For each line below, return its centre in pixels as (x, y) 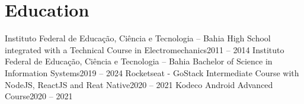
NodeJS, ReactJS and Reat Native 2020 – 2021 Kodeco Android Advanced (139, 84)
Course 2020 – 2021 (39, 96)
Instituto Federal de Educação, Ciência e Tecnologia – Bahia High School (138, 38)
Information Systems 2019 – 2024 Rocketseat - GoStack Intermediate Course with (152, 72)
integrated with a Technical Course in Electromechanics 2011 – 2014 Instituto (145, 49)
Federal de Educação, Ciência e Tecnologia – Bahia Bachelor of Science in (139, 61)
